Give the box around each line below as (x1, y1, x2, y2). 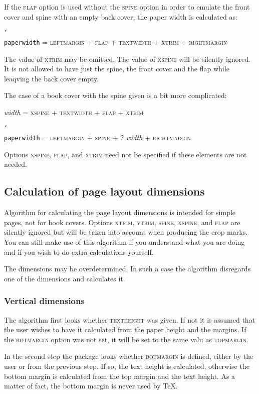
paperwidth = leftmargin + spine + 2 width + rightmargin (4, 132, 191, 143)
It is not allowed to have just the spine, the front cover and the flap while (4, 63, 229, 74)
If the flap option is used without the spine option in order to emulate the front (4, 2, 250, 12)
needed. (4, 159, 27, 169)
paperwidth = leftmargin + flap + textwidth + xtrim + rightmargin (4, 36, 227, 47)
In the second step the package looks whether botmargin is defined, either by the (4, 351, 253, 361)
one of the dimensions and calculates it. (4, 273, 125, 283)
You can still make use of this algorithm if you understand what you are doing (4, 236, 245, 247)
